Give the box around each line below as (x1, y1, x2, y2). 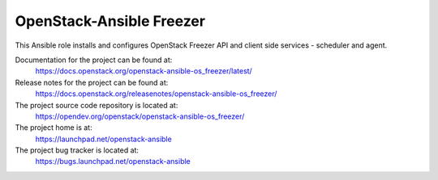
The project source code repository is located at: (15, 100, 178, 110)
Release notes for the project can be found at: (15, 77, 169, 87)
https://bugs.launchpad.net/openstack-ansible (35, 157, 191, 166)
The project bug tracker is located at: (15, 145, 140, 155)
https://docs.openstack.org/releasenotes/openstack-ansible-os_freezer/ (35, 89, 277, 98)
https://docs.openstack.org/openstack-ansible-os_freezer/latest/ (35, 66, 253, 76)
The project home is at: (15, 123, 92, 132)
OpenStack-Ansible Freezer (15, 12, 206, 30)
